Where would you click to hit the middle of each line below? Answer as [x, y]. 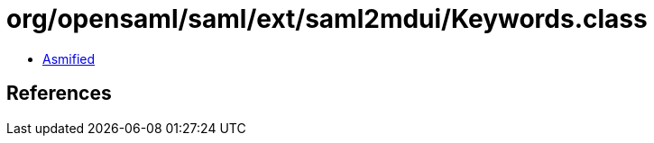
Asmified [69, 58]
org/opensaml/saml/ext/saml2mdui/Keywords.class [327, 19]
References [59, 94]
